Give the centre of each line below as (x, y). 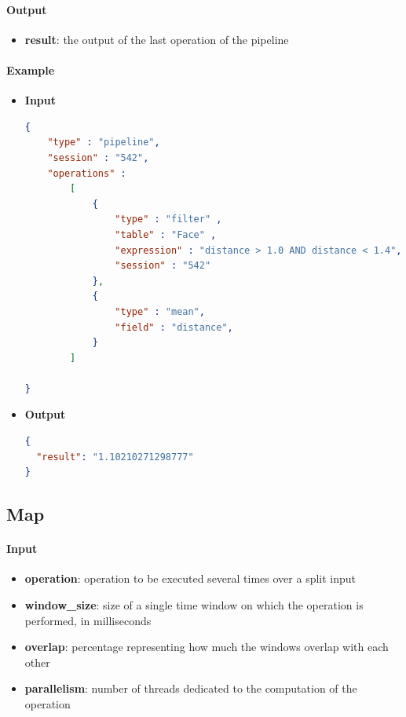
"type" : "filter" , (168, 219)
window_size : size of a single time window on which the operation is (194, 605)
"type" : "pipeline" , (104, 143)
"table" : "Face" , (166, 234)
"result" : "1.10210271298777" (115, 457)
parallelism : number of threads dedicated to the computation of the (191, 688)
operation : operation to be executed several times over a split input (190, 578)
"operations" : (87, 173)
